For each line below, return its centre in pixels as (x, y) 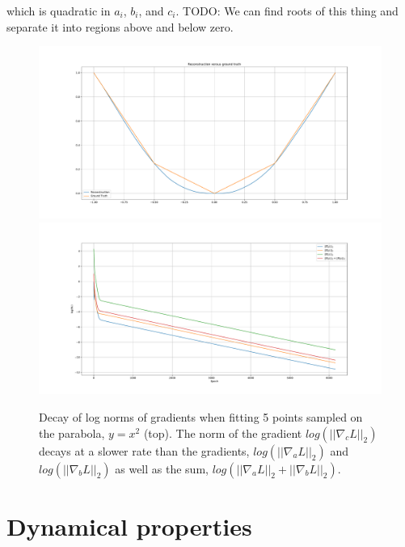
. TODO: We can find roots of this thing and (287, 11)
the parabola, (72, 433)
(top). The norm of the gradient (223, 433)
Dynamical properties (129, 526)
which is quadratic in (59, 11)
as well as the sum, (162, 468)
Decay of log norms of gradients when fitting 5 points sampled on (201, 417)
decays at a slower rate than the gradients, (144, 450)
